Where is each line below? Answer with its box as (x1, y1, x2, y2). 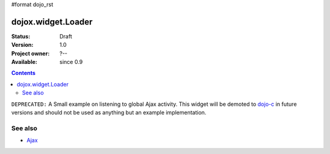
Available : (11, 58, 38, 66)
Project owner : (11, 49, 50, 57)
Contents (11, 69, 36, 77)
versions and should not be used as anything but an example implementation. (11, 109, 207, 116)
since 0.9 (59, 58, 83, 66)
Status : (11, 32, 31, 40)
